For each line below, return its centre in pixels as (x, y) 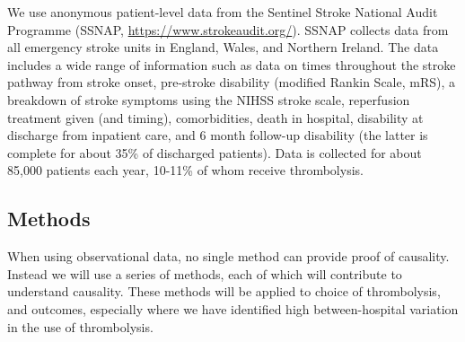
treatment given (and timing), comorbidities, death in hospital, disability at (215, 117)
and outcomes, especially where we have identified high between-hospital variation (233, 308)
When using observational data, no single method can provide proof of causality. (228, 256)
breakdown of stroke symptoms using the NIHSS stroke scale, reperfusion (209, 99)
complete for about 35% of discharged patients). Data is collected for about (215, 152)
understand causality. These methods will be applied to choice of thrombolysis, (224, 291)
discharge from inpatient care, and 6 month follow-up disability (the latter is (218, 135)
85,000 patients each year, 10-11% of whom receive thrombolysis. (185, 170)
